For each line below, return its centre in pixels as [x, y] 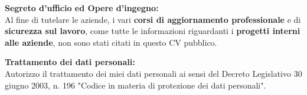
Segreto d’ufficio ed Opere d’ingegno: [82, 8]
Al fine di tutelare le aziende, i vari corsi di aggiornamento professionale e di [153, 19]
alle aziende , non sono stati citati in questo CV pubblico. [111, 42]
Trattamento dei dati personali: [70, 62]
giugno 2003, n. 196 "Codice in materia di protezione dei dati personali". [135, 85]
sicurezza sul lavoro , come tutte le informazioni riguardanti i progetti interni [153, 31]
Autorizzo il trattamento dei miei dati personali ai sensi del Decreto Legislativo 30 [153, 73]
